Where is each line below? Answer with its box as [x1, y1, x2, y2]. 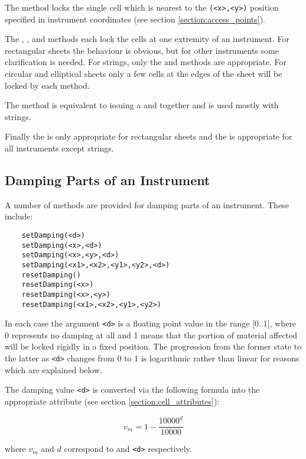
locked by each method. [5, 79, 90, 91]
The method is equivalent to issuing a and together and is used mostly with [5, 99, 279, 111]
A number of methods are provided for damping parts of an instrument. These [5, 198, 289, 211]
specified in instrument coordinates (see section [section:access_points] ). [5, 12, 265, 25]
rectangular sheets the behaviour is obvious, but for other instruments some [5, 44, 279, 56]
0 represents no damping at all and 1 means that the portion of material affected [5, 328, 298, 341]
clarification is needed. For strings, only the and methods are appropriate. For [5, 56, 287, 68]
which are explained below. [5, 363, 102, 376]
